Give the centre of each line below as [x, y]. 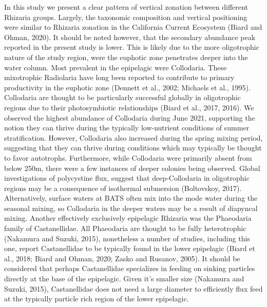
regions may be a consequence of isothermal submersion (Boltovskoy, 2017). [123, 188]
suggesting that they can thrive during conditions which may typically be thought [133, 148]
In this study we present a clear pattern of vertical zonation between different [126, 7]
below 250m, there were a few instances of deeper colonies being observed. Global [132, 168]
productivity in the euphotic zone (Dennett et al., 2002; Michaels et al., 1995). [127, 87]
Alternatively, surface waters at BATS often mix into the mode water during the [131, 198]
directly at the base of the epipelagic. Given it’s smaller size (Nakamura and [124, 279]
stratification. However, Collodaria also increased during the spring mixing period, [133, 137]
